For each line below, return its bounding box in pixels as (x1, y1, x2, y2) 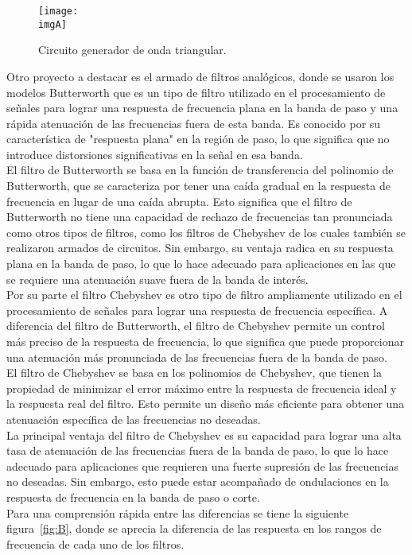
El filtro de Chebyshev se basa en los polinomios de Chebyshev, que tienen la (6, 364, 383, 381)
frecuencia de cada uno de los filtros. (6, 535, 185, 552)
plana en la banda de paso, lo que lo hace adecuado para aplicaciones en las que (6, 255, 396, 272)
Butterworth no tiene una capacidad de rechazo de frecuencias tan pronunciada (6, 208, 393, 225)
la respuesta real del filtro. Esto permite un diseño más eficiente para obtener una (6, 395, 405, 412)
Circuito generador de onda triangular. (38, 41, 227, 58)
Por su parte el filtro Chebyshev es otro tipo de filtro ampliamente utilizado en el (6, 286, 402, 303)
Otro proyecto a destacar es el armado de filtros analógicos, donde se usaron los (6, 68, 395, 84)
